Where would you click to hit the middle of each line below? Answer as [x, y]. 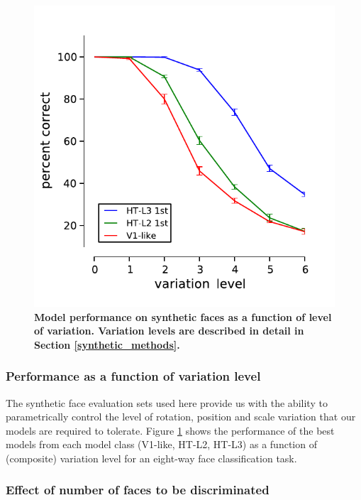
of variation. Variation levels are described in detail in [169, 331]
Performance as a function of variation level [133, 376]
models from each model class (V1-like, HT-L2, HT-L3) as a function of [161, 444]
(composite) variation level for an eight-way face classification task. [151, 458]
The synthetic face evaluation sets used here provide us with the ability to [167, 402]
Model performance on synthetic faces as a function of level [183, 316]
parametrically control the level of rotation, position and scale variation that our [181, 417]
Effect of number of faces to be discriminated [138, 490]
